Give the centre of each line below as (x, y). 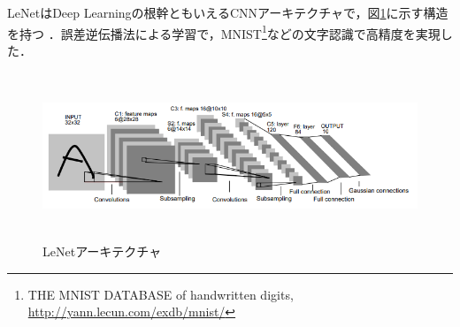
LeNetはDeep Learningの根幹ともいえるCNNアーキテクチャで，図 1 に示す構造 (228, 12)
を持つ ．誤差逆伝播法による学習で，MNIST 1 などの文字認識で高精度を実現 (224, 32)
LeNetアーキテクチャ (102, 251)
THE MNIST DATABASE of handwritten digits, (161, 294)
